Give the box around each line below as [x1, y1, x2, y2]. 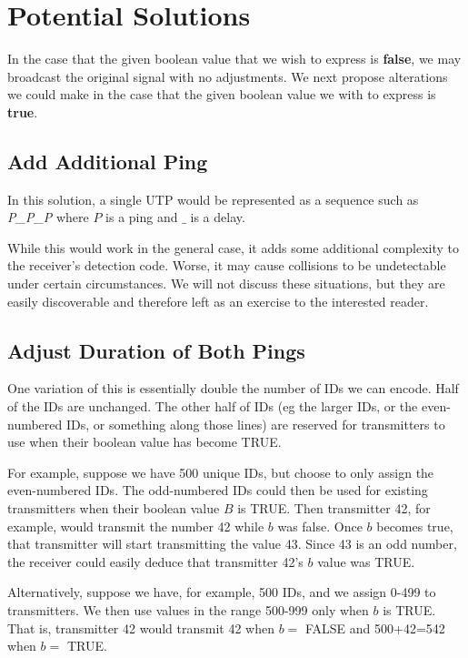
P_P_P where [7, 208, 89, 227]
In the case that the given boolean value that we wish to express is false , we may [7, 49, 462, 68]
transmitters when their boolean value [7, 499, 220, 518]
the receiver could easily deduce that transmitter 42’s [7, 552, 304, 571]
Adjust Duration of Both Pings [7, 336, 305, 364]
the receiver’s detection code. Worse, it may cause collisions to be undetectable [7, 256, 446, 275]
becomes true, [376, 516, 453, 535]
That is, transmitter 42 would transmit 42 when [7, 618, 274, 637]
